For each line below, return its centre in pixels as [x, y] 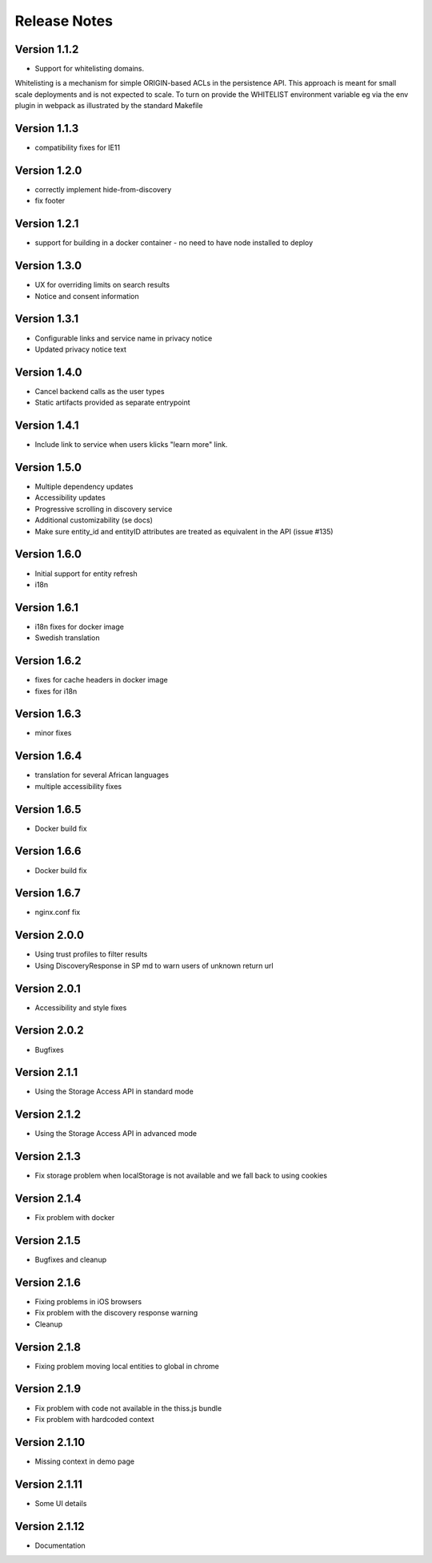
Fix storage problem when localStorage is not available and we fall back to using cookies [181, 1176]
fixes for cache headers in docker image [101, 680]
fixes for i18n [56, 691]
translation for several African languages [102, 775]
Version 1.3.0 [48, 266]
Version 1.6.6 [48, 851]
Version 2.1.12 [50, 1526]
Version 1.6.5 [48, 809]
